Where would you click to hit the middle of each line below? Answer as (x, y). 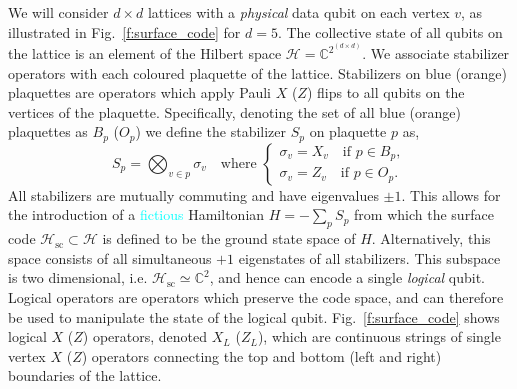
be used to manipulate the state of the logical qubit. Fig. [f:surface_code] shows (254, 316)
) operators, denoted (145, 336)
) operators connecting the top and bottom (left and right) (261, 355)
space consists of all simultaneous (110, 257)
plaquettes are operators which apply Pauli (139, 92)
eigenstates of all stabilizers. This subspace (369, 257)
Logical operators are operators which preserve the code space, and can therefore (256, 297)
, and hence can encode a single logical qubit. (347, 277)
